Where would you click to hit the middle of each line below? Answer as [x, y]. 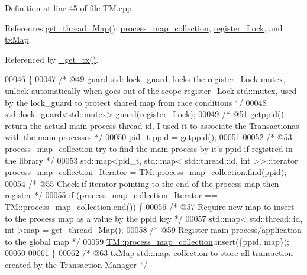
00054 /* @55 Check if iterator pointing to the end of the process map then [142, 183]
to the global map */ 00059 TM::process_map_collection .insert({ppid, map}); [147, 241]
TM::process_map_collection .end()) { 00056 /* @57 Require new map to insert [150, 206]
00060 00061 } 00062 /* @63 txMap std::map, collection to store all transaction [149, 253]
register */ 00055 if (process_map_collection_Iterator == [111, 195]
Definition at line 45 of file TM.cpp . [70, 8]
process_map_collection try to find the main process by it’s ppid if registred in [149, 148]
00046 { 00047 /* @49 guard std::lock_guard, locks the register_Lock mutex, [145, 79]
